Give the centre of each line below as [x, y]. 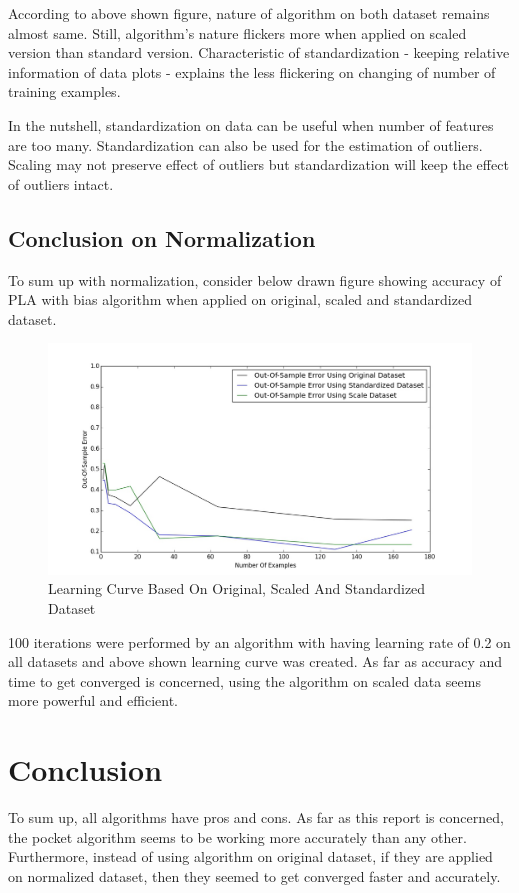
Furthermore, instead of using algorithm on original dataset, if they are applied [250, 856]
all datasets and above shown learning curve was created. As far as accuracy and [255, 661]
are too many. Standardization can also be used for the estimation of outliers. [245, 144]
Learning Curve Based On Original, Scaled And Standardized [237, 588]
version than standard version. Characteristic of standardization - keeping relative [259, 52]
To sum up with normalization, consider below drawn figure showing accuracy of [255, 279]
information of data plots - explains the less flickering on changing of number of [252, 71]
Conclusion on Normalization [162, 237]
